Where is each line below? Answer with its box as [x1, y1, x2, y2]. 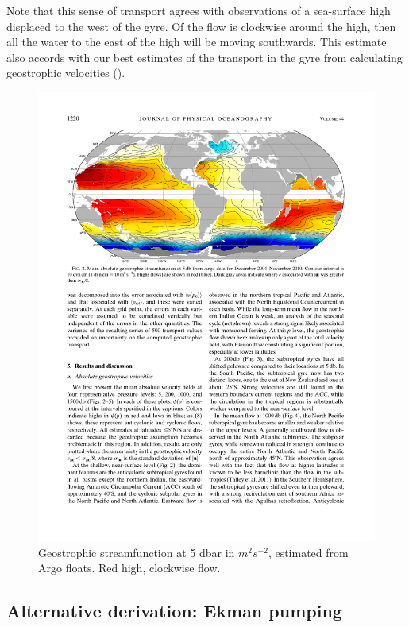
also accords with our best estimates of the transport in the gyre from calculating [6, 48, 403, 65]
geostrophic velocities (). [6, 64, 125, 81]
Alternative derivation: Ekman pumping [6, 598, 342, 623]
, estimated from [268, 544, 349, 560]
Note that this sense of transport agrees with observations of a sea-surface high [6, 2, 391, 18]
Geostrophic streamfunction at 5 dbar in [38, 544, 235, 560]
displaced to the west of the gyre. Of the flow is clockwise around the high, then [6, 17, 396, 34]
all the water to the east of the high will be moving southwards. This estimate [6, 33, 387, 50]
